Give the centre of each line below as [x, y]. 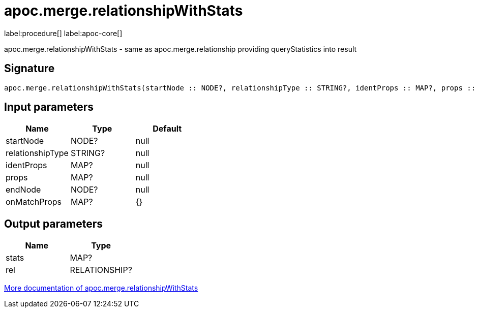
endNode [23, 190]
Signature [29, 69]
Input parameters [49, 107]
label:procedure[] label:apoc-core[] [63, 33]
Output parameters [53, 224]
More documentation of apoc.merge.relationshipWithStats [101, 288]
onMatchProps [34, 202]
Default [167, 129]
